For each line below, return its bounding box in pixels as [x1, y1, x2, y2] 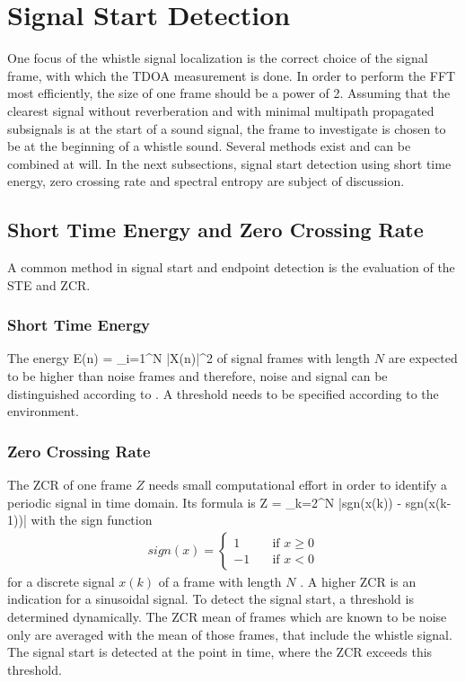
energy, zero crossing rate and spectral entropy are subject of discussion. [7, 172, 405, 190]
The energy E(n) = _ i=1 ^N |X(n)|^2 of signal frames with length [7, 349, 371, 368]
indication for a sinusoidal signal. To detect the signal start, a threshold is [7, 589, 414, 608]
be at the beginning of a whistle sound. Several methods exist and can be [7, 137, 411, 155]
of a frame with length [158, 571, 282, 590]
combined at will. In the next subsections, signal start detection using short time [7, 154, 452, 173]
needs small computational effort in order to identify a [148, 475, 447, 494]
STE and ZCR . [7, 275, 91, 294]
